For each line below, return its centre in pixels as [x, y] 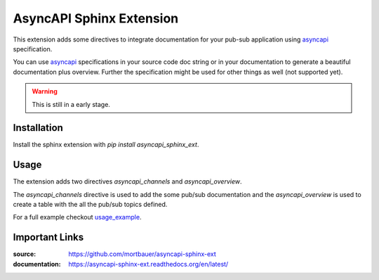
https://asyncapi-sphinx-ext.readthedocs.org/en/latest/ [148, 264]
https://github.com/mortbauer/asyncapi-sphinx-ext [142, 254]
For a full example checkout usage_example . [77, 217]
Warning [45, 91]
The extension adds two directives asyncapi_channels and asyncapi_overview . [127, 182]
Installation [38, 128]
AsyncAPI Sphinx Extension [96, 18]
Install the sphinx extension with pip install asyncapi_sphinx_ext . [106, 145]
